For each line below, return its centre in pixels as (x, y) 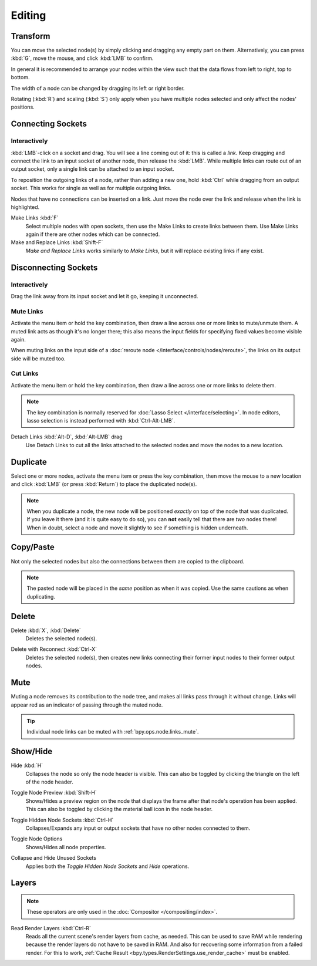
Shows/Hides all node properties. (66, 847)
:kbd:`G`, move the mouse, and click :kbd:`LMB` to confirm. (82, 58)
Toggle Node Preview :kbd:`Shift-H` (54, 793)
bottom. (20, 77)
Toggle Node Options (37, 839)
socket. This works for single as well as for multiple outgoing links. (91, 188)
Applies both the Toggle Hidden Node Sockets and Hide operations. (107, 866)
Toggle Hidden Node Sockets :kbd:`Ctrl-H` (62, 820)
